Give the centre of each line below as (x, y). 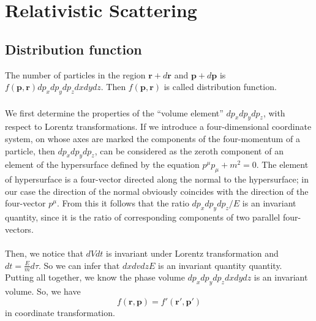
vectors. (19, 229)
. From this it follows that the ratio (123, 203)
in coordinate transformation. (60, 312)
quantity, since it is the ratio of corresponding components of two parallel (143, 217)
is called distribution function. (220, 87)
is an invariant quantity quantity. (220, 265)
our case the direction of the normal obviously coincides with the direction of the (157, 191)
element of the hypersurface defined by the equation (102, 164)
